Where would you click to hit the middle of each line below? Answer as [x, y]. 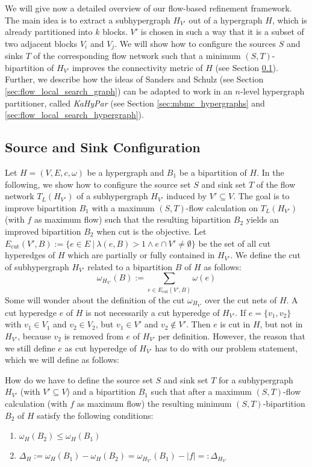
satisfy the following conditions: [95, 415]
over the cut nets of [241, 299]
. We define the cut [265, 255]
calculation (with [36, 403]
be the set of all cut [235, 243]
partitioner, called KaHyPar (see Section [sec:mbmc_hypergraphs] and [135, 103]
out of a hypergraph [226, 20]
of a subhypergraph [112, 196]
